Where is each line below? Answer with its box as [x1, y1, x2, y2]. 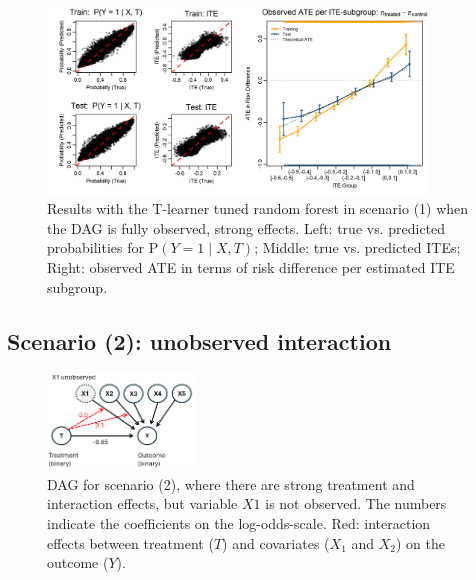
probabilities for [47, 237, 145, 258]
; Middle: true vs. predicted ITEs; [254, 237, 461, 258]
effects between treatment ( [47, 532, 214, 553]
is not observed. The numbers [265, 493, 447, 514]
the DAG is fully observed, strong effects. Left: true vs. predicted [47, 217, 446, 238]
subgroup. [47, 276, 108, 297]
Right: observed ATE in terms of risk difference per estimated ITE [47, 257, 455, 278]
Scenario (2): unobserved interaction [7, 325, 392, 356]
